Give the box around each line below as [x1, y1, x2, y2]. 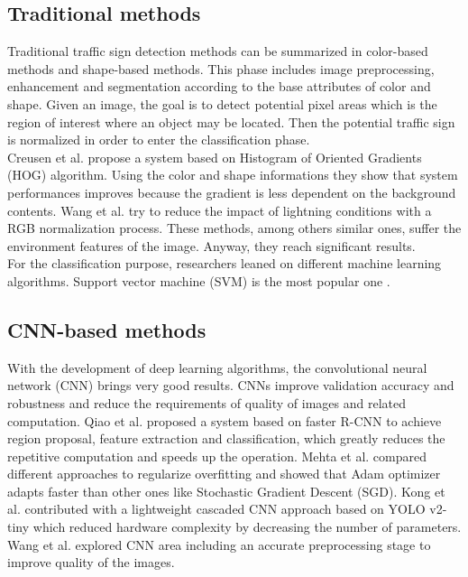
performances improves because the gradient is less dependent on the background [7, 182, 456, 201]
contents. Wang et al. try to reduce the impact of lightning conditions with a [7, 200, 432, 219]
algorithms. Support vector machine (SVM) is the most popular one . [7, 271, 390, 290]
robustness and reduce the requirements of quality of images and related [7, 393, 406, 412]
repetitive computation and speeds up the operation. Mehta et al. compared [7, 446, 427, 465]
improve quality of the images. [7, 553, 175, 572]
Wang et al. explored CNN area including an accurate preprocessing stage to [7, 535, 431, 554]
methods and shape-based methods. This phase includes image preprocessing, [7, 59, 435, 78]
